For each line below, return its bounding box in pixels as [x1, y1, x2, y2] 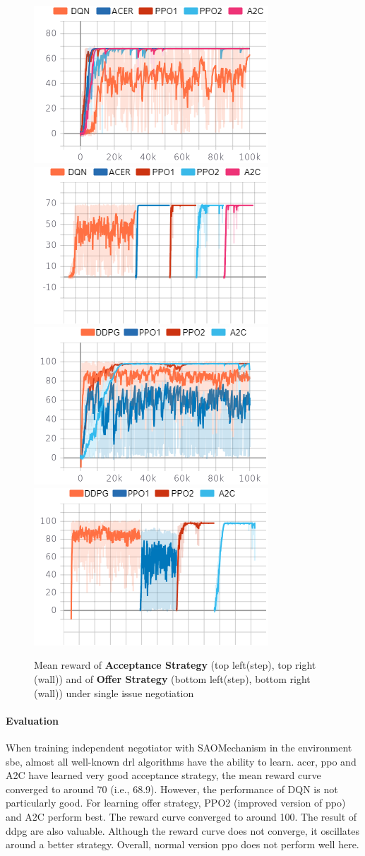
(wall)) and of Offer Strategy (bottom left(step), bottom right [34, 671, 311, 686]
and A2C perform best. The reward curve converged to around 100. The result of [6, 809, 357, 824]
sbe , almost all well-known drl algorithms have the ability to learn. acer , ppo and [6, 754, 357, 768]
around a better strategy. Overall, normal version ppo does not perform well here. [6, 837, 359, 852]
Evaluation [6, 713, 59, 727]
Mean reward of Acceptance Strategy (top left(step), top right [34, 658, 316, 672]
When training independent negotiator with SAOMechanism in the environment [6, 739, 352, 754]
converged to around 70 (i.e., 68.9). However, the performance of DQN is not [6, 781, 338, 796]
